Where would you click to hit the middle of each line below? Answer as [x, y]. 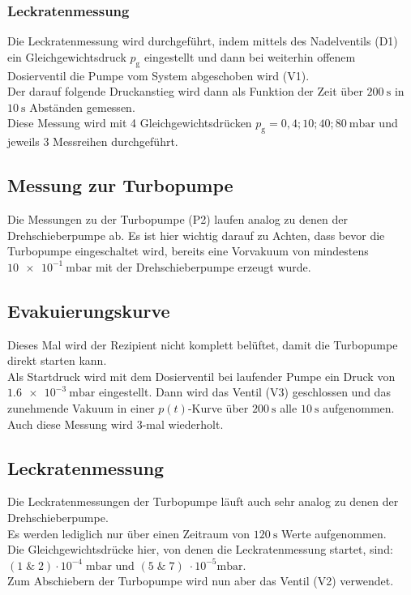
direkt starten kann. [57, 360]
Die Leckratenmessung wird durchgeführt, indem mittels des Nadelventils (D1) [203, 41]
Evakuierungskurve [89, 310]
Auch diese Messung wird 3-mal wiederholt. [116, 424]
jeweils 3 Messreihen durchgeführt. [93, 141]
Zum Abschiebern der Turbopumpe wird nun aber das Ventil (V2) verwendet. [201, 581]
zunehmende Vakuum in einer [81, 407]
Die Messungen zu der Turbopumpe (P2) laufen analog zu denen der [178, 218]
